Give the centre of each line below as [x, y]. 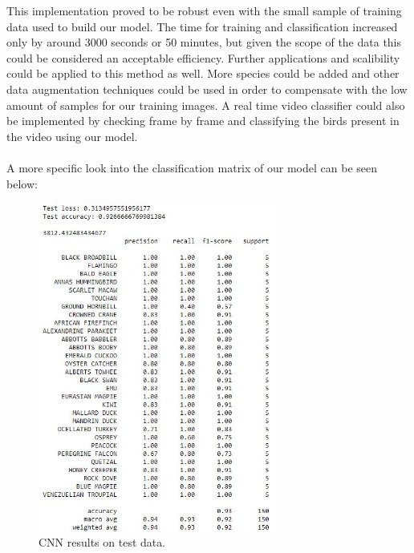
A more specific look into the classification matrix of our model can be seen [192, 167]
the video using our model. [72, 136]
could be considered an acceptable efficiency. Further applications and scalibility [203, 57]
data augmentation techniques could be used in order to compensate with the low [207, 89]
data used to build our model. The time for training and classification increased [202, 26]
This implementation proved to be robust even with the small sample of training [204, 10]
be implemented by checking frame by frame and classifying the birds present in [203, 121]
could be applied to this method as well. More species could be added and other [203, 73]
